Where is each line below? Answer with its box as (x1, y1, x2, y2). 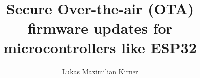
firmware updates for (27, 18, 172, 38)
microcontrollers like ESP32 (3, 37, 197, 57)
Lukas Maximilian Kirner (62, 66, 138, 76)
